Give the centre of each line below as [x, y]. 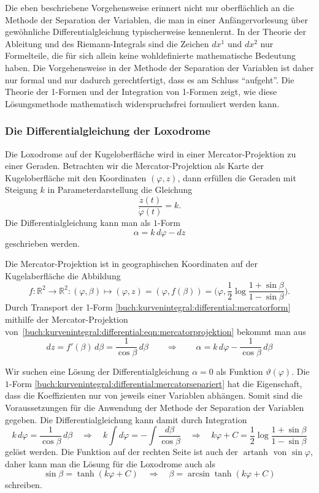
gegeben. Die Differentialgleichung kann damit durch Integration [126, 419]
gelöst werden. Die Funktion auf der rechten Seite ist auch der [121, 452]
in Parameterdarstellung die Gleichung [120, 190]
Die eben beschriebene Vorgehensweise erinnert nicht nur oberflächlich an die [150, 7]
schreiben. [24, 485]
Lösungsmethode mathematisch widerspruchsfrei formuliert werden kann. [142, 103]
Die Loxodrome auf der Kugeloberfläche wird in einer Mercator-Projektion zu [151, 153]
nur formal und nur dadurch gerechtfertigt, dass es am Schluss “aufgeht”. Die [150, 79]
